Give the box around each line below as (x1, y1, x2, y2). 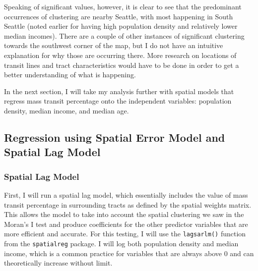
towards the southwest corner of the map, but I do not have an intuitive (4, 40, 223, 51)
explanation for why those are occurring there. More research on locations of (4, 50, 237, 60)
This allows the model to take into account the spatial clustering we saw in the (4, 209, 244, 219)
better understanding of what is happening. (4, 69, 136, 80)
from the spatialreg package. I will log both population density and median (4, 238, 239, 248)
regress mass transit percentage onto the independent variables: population (4, 96, 232, 106)
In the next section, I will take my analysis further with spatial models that (4, 86, 234, 96)
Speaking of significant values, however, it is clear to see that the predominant (4, 1, 242, 11)
